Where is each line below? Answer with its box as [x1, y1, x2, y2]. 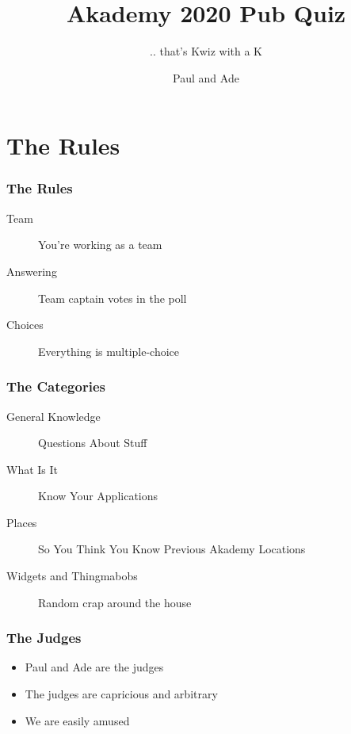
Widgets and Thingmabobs [6, 568, 138, 584]
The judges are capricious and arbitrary [25, 686, 218, 702]
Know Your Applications [38, 487, 158, 504]
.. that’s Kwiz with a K [149, 43, 262, 59]
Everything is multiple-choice [38, 342, 180, 359]
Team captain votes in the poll [38, 289, 187, 306]
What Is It [6, 461, 59, 477]
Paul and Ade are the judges [25, 659, 164, 675]
